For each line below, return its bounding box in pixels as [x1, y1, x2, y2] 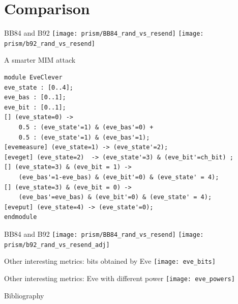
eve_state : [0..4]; [4, 84, 74, 91]
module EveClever [4, 74, 63, 81]
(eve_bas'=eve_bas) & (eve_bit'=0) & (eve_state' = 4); [18, 194, 212, 201]
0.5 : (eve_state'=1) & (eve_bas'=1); [18, 133, 150, 141]
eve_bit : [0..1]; [4, 103, 66, 111]
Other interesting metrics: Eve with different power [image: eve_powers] [4, 272, 235, 283]
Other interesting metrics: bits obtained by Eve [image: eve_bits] [4, 256, 216, 266]
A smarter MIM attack [4, 54, 76, 65]
